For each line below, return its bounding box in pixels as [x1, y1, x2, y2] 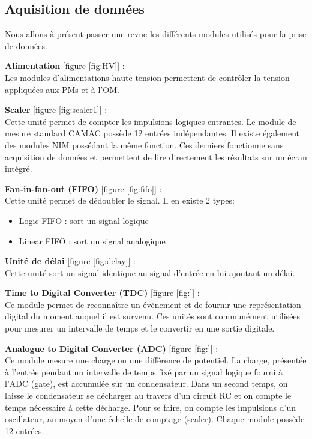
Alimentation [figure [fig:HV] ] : [5, 59, 125, 72]
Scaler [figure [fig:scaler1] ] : [5, 103, 107, 116]
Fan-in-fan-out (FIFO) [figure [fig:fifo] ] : [5, 182, 162, 195]
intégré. [5, 162, 32, 175]
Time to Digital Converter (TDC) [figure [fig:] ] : [5, 286, 200, 299]
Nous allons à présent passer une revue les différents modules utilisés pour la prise [5, 28, 307, 40]
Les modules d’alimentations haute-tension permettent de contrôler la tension [5, 71, 290, 83]
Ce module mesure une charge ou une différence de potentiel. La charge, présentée [5, 354, 307, 366]
